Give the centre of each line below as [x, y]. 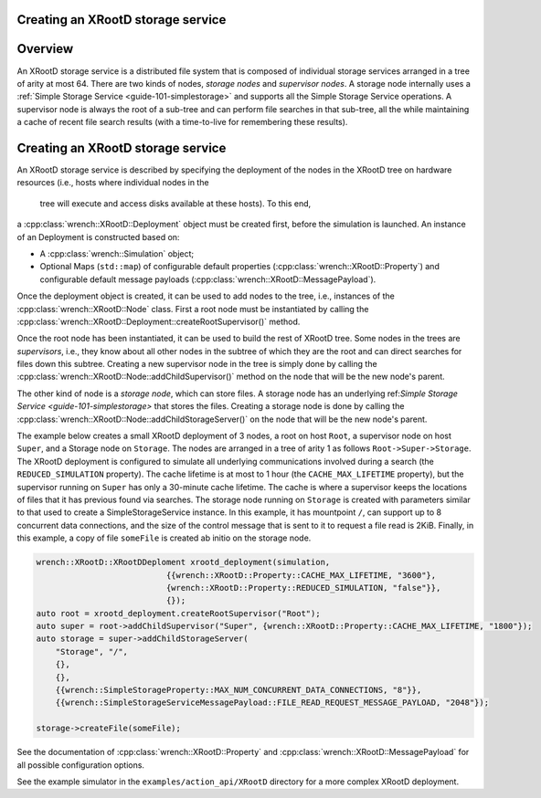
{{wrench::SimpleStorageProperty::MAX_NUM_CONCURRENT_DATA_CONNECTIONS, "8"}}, [239, 690]
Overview [45, 49]
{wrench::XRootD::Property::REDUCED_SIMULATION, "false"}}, [303, 588]
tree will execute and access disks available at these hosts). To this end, [175, 203]
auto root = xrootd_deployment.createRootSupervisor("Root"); [178, 613]
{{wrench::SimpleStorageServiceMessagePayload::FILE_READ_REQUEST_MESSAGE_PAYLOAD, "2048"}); [272, 703]
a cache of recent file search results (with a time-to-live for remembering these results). [182, 122]
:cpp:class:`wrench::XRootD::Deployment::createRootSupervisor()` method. [159, 321]
